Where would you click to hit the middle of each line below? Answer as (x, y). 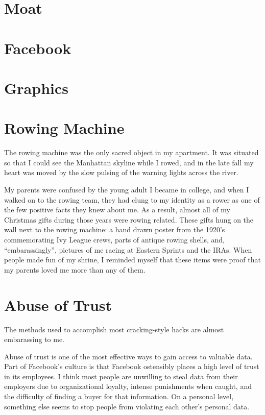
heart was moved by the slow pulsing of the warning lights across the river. (121, 172)
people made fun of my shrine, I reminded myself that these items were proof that (132, 260)
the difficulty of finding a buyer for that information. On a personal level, (119, 396)
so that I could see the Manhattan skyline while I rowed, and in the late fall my (129, 162)
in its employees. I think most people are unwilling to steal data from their (121, 376)
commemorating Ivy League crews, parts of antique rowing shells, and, (114, 239)
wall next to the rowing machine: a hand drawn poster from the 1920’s (115, 229)
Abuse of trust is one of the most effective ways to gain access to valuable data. (128, 356)
